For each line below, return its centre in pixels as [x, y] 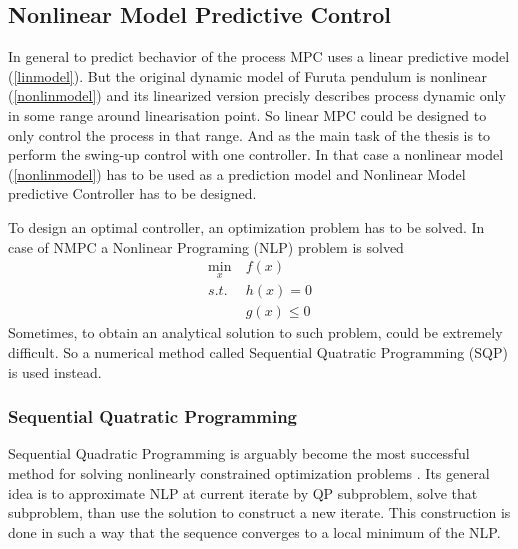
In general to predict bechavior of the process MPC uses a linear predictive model [259, 56]
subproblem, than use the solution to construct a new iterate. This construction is [259, 512]
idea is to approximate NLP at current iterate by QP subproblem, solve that [243, 492]
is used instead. [55, 371]
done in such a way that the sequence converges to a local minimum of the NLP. [254, 531]
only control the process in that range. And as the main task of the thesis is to [249, 134]
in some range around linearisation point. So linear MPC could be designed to [247, 114]
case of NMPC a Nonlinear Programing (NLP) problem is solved [206, 246]
